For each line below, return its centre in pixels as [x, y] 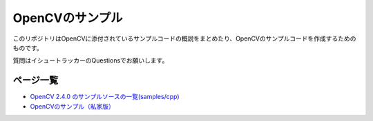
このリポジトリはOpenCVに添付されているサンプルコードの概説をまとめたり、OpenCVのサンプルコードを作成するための [184, 38]
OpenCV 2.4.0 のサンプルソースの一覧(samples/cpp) [105, 97]
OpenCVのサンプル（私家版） [73, 106]
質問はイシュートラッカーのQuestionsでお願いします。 [90, 60]
